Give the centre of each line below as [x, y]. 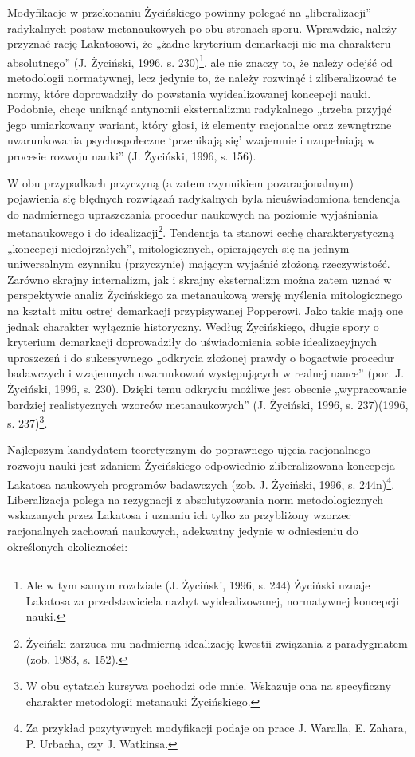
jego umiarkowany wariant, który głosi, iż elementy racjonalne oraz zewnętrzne [200, 124]
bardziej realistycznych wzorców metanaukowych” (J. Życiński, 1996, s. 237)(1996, [208, 404]
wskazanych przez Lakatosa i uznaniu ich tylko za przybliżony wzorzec [179, 515]
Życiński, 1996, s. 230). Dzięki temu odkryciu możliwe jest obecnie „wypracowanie [207, 388]
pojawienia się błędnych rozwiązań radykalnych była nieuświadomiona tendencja [204, 198]
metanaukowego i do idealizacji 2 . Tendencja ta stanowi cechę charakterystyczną [201, 231]
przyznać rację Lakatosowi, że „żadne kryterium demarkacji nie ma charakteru [199, 43]
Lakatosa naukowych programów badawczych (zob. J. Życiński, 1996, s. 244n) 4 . [201, 483]
